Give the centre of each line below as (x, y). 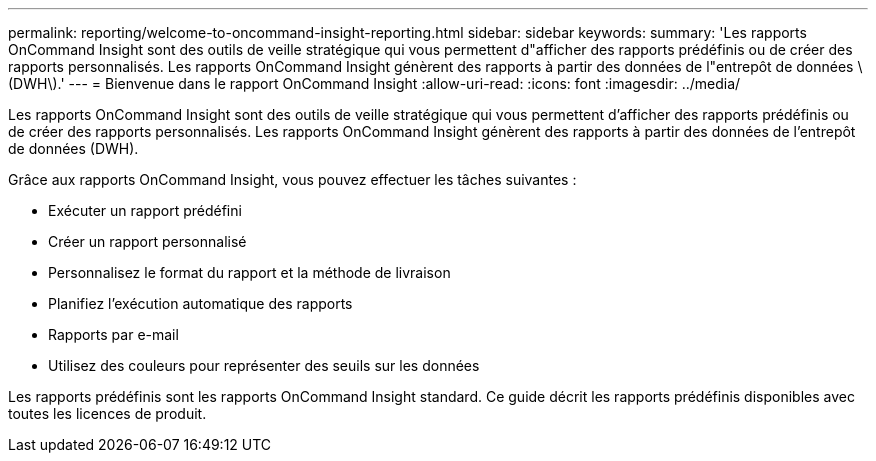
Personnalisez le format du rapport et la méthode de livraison (249, 272)
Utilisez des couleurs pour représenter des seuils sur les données (264, 365)
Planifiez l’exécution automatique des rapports (200, 303)
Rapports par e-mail (113, 334)
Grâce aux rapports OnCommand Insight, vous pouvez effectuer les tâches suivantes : (292, 179)
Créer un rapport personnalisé (147, 241)
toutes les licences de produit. (107, 413)
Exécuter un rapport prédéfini (145, 210)
